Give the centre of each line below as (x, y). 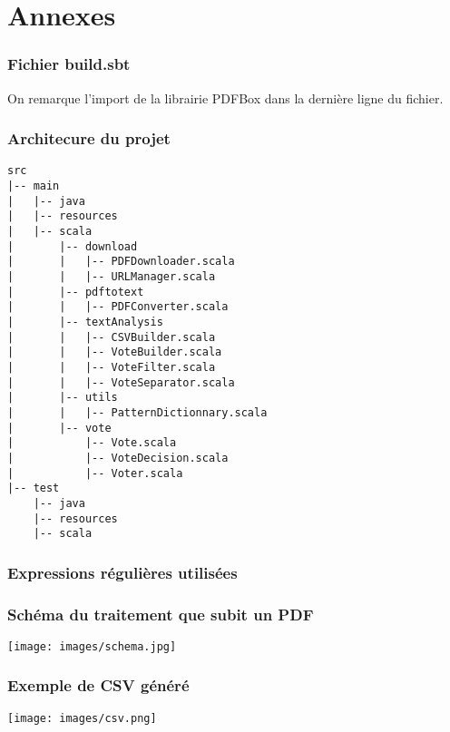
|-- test (34, 488)
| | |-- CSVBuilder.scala (112, 337)
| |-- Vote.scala (92, 443)
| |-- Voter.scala (95, 473)
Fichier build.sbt (69, 64)
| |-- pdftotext (76, 292)
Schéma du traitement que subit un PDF (161, 614)
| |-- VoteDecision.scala (118, 458)
